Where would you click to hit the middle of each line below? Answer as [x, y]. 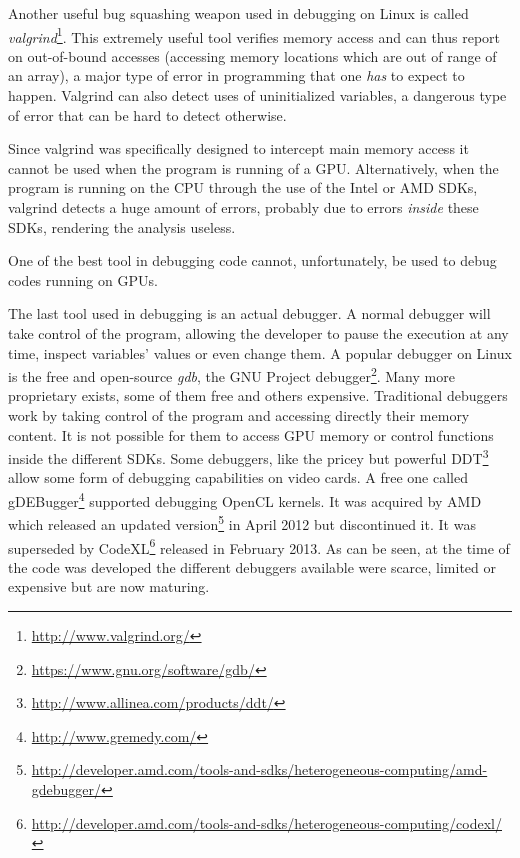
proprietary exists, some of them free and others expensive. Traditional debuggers [258, 395]
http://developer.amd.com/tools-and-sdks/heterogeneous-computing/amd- [259, 769]
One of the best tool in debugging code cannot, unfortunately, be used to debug [252, 260]
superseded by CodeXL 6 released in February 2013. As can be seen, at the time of [259, 546]
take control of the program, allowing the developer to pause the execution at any [258, 332]
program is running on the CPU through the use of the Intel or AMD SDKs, [243, 187]
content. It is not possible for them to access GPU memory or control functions [251, 434]
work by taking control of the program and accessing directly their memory [239, 415]
